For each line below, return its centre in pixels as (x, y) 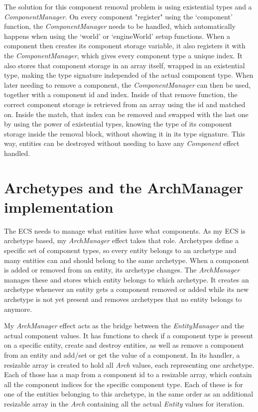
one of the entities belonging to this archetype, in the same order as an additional (129, 394)
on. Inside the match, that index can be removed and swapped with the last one (126, 114)
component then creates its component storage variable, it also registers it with (125, 46)
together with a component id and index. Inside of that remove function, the (121, 94)
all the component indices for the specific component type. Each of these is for (124, 384)
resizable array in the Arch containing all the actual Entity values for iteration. (124, 403)
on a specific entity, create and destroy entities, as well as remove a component (124, 345)
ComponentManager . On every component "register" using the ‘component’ (118, 16)
